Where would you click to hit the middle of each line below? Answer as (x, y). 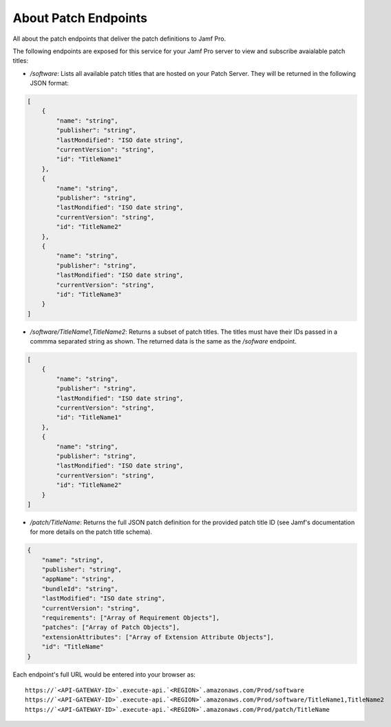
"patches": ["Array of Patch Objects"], (111, 627)
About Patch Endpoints (80, 18)
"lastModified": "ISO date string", (103, 599)
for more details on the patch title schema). (91, 532)
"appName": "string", (78, 579)
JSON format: (49, 83)
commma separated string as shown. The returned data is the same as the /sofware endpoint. (163, 341)
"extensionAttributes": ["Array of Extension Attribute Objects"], (158, 637)
